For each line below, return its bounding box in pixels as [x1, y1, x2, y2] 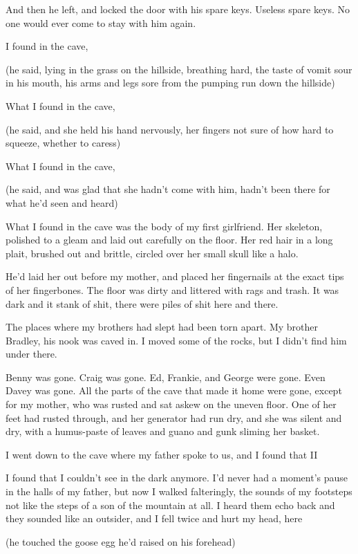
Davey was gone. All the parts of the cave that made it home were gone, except [6, 383, 342, 398]
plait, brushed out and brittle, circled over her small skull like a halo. [6, 246, 299, 260]
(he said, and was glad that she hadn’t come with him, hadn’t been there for [6, 182, 330, 196]
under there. [6, 347, 57, 361]
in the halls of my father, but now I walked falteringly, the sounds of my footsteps [6, 484, 352, 499]
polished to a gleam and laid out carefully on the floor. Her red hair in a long [6, 232, 333, 247]
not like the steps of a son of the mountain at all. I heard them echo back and [6, 497, 335, 512]
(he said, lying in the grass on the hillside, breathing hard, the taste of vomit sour [6, 62, 352, 76]
